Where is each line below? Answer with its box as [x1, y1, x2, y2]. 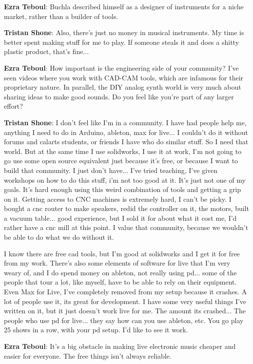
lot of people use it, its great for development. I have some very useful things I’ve [4, 296, 247, 306]
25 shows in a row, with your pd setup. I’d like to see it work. [4, 325, 188, 335]
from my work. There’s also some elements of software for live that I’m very [4, 258, 231, 268]
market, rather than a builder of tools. [4, 11, 118, 21]
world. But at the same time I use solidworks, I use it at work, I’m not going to [4, 146, 242, 156]
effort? [4, 101, 23, 111]
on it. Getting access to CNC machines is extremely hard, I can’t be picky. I [4, 193, 232, 204]
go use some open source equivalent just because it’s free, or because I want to [4, 155, 238, 166]
